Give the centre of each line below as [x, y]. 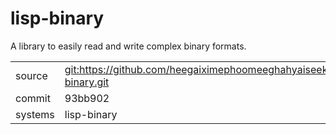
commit [33, 98]
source [31, 75]
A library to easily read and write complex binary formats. [128, 46]
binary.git [87, 82]
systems [35, 114]
